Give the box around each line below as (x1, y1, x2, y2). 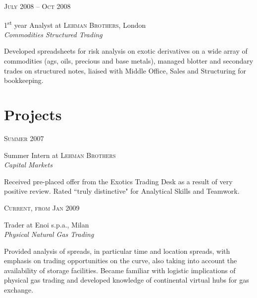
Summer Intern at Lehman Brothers (4, 149, 116, 160)
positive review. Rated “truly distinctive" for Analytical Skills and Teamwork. (4, 186, 240, 196)
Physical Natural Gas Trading (4, 229, 94, 239)
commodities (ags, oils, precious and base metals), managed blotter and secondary (4, 56, 254, 66)
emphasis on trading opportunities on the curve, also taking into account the (4, 255, 237, 266)
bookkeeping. (4, 75, 44, 85)
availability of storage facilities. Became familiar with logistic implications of (4, 265, 236, 275)
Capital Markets (4, 159, 52, 170)
